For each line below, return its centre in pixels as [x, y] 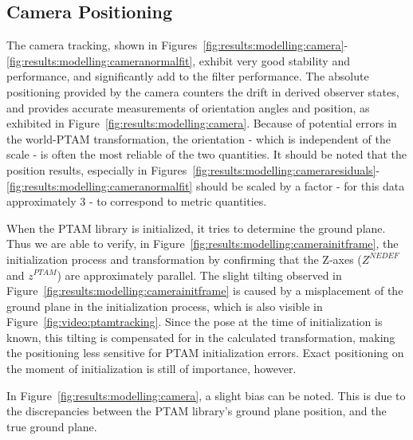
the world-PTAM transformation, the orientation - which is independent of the [199, 138]
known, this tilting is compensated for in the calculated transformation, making [201, 337]
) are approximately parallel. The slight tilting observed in [199, 275]
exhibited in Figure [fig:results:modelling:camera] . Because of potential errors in [202, 123]
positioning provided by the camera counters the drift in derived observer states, [203, 91]
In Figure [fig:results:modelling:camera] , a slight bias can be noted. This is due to [206, 395]
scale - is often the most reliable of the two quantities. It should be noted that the [207, 154]
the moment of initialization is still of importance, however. [151, 369]
